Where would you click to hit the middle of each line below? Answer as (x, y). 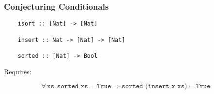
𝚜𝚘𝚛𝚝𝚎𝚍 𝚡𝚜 (73, 87)
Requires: (18, 71)
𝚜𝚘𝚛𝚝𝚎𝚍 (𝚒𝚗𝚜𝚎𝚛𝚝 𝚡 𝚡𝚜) (154, 87)
